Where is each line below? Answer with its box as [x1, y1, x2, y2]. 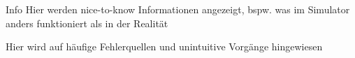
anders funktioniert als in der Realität [6, 15, 168, 30]
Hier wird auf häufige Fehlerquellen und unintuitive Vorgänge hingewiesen [6, 39, 323, 54]
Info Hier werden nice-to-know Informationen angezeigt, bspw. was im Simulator [6, 2, 350, 16]
